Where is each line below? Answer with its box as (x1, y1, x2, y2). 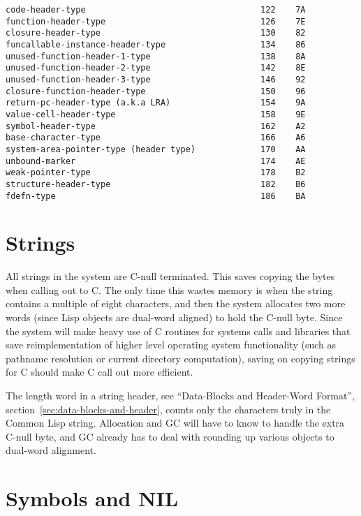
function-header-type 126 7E (6, 16, 306, 27)
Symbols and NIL (6, 484, 179, 513)
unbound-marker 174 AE (6, 156, 306, 166)
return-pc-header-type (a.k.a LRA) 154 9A (6, 98, 306, 108)
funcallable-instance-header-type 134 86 (6, 39, 306, 50)
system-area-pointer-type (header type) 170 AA (6, 144, 306, 154)
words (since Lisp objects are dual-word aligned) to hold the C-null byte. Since (6, 310, 343, 325)
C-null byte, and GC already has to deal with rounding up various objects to (6, 429, 334, 443)
